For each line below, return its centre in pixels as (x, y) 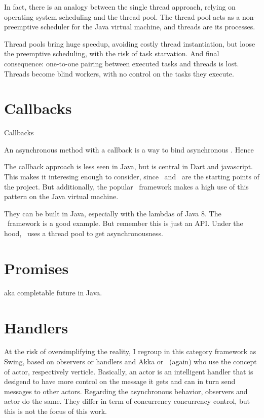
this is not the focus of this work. (55, 411)
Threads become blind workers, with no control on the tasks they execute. (119, 73)
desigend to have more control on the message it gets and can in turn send (120, 381)
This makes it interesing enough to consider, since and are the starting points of (132, 177)
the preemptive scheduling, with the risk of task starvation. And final (112, 53)
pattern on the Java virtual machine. (61, 196)
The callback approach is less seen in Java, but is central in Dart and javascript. (128, 166)
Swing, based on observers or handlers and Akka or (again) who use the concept (130, 362)
